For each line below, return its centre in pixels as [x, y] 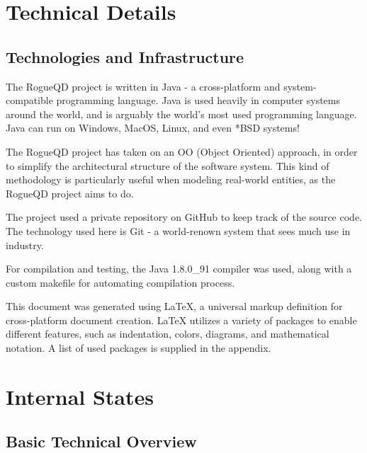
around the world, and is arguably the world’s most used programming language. [181, 114]
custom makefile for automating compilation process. [120, 282]
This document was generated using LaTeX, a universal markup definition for [174, 306]
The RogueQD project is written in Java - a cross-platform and [143, 86]
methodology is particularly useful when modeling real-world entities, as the [171, 179]
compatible [29, 100]
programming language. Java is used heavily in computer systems [198, 100]
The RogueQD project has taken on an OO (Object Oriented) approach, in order [182, 151]
